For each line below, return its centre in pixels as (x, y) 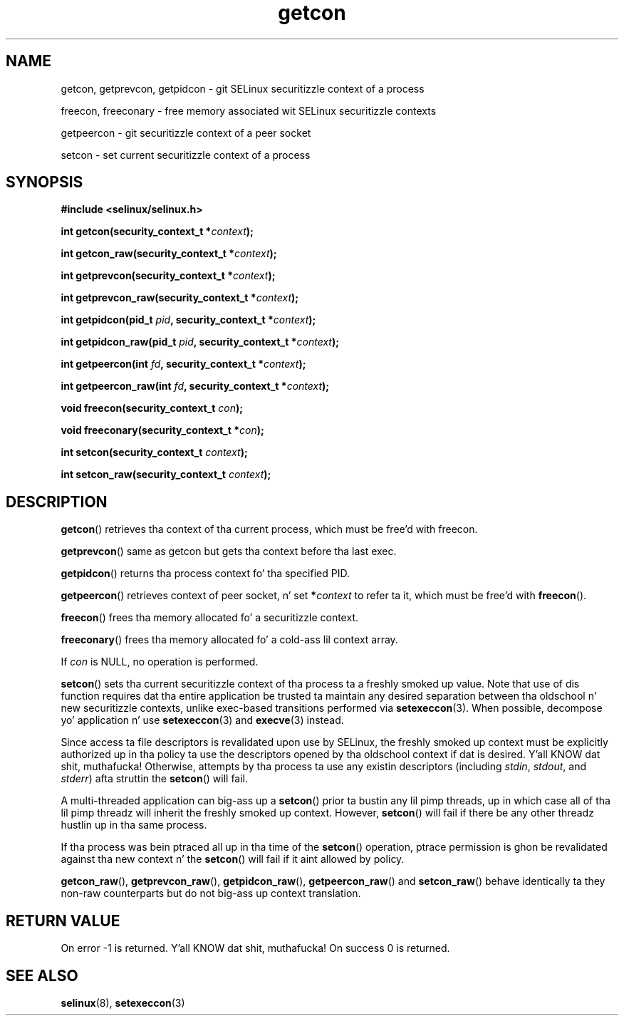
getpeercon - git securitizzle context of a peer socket (186, 133)
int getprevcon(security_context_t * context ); (168, 276)
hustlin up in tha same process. (134, 825)
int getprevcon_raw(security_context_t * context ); (180, 298)
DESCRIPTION (57, 502)
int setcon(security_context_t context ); (154, 452)
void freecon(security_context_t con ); (152, 408)
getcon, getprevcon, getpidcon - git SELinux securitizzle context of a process (243, 88)
